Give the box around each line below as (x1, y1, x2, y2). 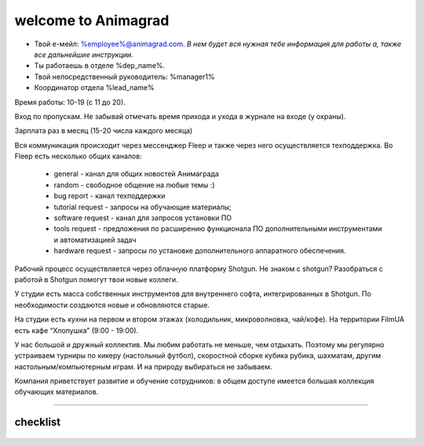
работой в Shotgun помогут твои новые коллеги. (14, 274, 178, 284)
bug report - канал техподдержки (53, 191, 166, 201)
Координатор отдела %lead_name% (34, 83, 155, 92)
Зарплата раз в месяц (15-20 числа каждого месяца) (14, 126, 193, 136)
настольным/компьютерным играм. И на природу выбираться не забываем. (14, 361, 272, 372)
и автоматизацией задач (53, 235, 137, 245)
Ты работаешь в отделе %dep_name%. (34, 61, 165, 71)
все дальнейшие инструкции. (34, 49, 133, 59)
